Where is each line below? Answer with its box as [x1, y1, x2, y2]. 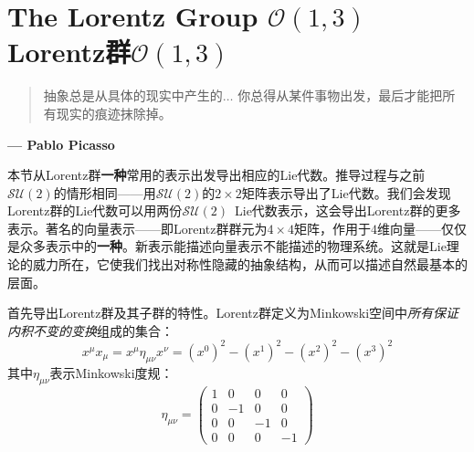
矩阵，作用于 [294, 218, 372, 237]
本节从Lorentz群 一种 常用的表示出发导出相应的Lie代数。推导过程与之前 [7, 165, 426, 184]
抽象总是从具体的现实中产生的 [43, 86, 223, 105]
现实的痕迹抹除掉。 [56, 103, 172, 122]
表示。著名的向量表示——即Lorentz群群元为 [7, 218, 268, 237]
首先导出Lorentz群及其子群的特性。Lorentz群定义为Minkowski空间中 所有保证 [7, 303, 459, 322]
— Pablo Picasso [7, 134, 115, 153]
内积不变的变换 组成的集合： [7, 321, 174, 340]
